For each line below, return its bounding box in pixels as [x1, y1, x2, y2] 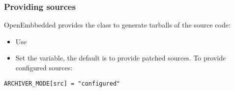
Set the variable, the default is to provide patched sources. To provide [15, 53, 226, 63]
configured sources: [15, 62, 73, 72]
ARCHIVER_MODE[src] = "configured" [4, 80, 120, 87]
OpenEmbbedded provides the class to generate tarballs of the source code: [4, 20, 231, 30]
